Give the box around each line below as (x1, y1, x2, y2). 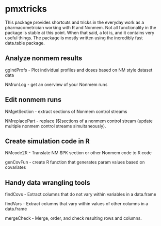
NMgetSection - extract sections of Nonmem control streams (5, 108, 128, 114)
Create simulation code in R (5, 137, 90, 145)
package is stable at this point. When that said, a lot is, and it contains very (5, 30, 155, 35)
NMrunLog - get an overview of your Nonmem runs (5, 81, 108, 87)
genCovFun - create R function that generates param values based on (5, 159, 145, 165)
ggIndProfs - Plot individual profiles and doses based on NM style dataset (5, 67, 153, 73)
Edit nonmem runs (5, 96, 62, 104)
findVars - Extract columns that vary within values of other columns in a (5, 201, 148, 207)
